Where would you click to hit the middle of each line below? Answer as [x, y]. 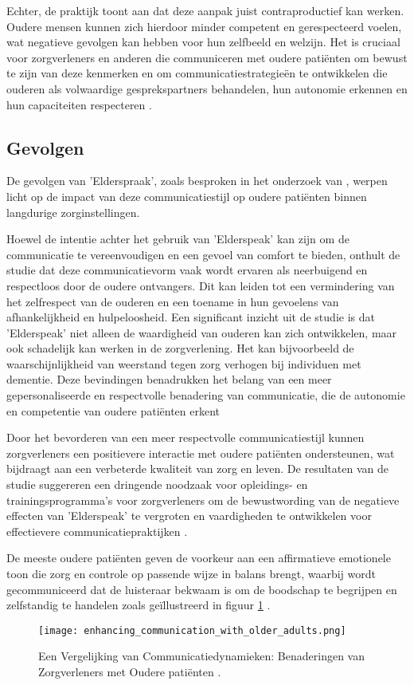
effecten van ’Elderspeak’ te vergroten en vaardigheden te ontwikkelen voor [189, 516]
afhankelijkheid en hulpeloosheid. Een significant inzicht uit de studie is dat [191, 317]
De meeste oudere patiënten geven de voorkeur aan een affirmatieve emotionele [199, 558]
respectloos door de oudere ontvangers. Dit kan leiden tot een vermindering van [201, 285]
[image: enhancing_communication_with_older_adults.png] [192, 630]
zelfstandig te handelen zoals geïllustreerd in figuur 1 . [139, 605]
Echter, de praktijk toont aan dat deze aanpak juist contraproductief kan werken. [205, 10]
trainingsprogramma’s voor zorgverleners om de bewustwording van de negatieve [203, 500]
